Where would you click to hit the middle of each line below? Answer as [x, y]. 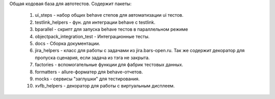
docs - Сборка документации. [67, 43]
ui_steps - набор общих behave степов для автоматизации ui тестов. [109, 15]
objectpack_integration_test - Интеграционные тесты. [92, 36]
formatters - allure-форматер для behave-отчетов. [89, 72]
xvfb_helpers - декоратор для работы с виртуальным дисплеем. [105, 86]
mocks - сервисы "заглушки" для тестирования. [87, 79]
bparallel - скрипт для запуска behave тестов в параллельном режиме [112, 29]
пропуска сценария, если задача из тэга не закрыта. [92, 58]
